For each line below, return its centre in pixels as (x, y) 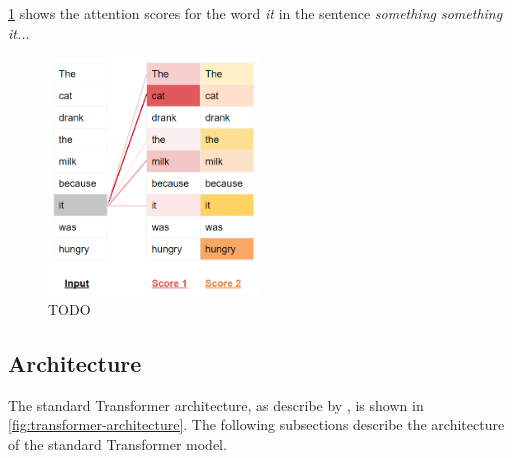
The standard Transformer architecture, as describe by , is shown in (216, 404)
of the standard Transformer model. (117, 443)
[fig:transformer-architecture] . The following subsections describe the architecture (256, 424)
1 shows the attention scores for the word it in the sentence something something (255, 13)
